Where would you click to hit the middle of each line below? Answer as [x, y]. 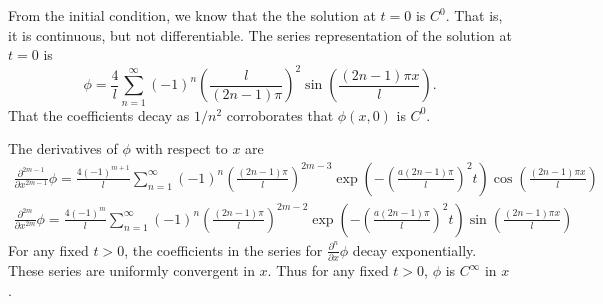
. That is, [474, 15]
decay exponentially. [414, 249]
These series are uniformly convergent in [131, 270]
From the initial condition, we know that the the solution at [192, 15]
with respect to [181, 148]
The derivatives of [63, 148]
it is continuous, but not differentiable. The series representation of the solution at [260, 34]
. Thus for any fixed [328, 270]
